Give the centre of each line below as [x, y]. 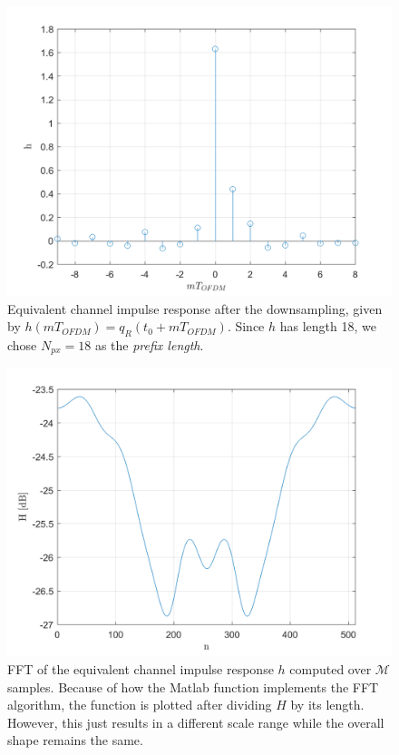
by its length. [327, 705]
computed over [331, 669]
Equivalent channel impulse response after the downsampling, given [195, 308]
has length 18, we [328, 326]
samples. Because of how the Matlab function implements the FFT [193, 686]
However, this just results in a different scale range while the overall [196, 722]
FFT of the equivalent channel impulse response [141, 669]
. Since [246, 326]
